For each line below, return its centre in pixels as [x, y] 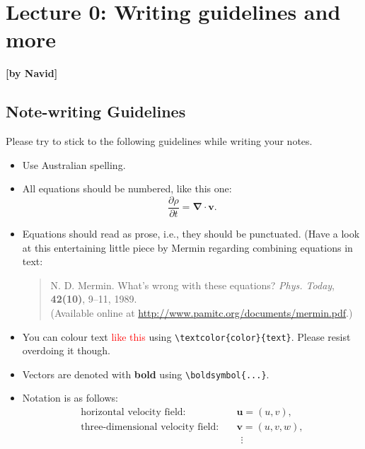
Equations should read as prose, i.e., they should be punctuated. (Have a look [191, 233]
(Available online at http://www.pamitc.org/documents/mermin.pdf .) [202, 312]
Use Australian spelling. [74, 164]
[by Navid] [32, 73]
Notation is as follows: [70, 398]
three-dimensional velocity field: [150, 427]
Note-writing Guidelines [96, 111]
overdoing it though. [66, 350]
